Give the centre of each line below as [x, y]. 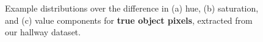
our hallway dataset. [43, 32]
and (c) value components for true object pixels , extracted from [129, 20]
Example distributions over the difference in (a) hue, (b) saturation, [132, 8]
